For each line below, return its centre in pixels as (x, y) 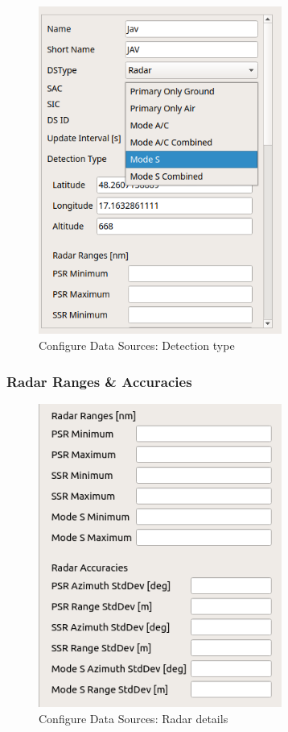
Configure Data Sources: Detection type (137, 345)
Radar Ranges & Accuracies (99, 381)
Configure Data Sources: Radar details (134, 718)
